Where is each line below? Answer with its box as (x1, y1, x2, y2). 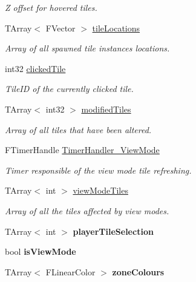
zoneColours (112, 265, 165, 278)
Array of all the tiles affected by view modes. (5, 204, 169, 217)
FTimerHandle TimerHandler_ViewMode (5, 143, 160, 156)
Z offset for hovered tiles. (5, 1, 97, 13)
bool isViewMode (5, 245, 76, 258)
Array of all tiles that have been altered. (5, 123, 152, 136)
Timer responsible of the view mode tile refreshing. (5, 163, 192, 176)
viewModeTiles (73, 184, 128, 197)
